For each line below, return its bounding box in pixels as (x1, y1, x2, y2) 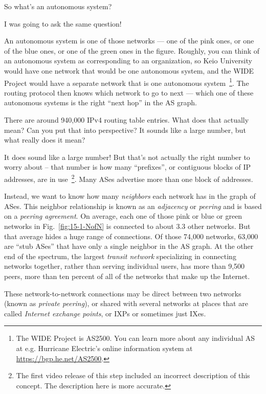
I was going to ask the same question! (4, 18, 122, 29)
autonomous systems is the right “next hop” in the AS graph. (4, 97, 197, 108)
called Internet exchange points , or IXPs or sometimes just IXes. (4, 308, 206, 318)
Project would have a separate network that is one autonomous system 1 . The (4, 76, 249, 88)
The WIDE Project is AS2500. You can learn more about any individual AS (16, 333, 255, 343)
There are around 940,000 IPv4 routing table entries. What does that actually (4, 114, 249, 125)
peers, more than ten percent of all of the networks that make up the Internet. (4, 270, 250, 281)
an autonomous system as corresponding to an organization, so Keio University (4, 55, 252, 66)
